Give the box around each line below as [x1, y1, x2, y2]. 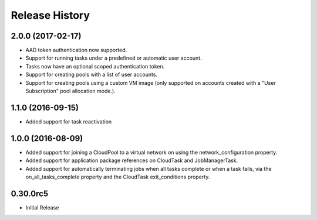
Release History [11, 9, 90, 22]
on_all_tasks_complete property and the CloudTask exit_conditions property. [25, 173, 210, 180]
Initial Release [25, 204, 59, 211]
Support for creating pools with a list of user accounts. [25, 71, 158, 78]
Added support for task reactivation [25, 118, 112, 125]
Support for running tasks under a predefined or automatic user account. [25, 54, 202, 61]
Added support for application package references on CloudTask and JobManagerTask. [25, 157, 238, 164]
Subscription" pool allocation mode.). [25, 88, 116, 95]
